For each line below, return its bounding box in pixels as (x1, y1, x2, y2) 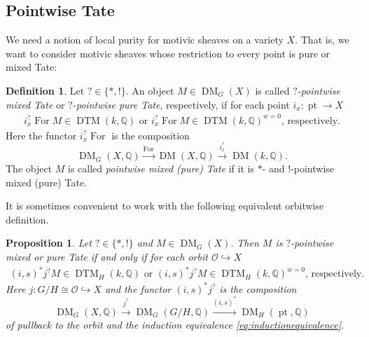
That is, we (300, 32, 349, 47)
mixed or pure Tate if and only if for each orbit (6, 249, 208, 264)
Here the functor (6, 128, 77, 142)
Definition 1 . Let (6, 83, 85, 97)
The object (6, 161, 53, 176)
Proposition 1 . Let (6, 235, 92, 250)
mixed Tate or (6, 97, 65, 111)
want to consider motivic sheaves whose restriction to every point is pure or (6, 46, 330, 60)
